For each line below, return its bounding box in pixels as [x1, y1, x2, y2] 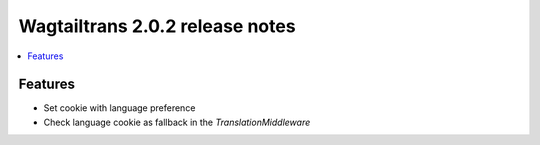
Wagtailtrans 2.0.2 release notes [18, 15, 296, 37]
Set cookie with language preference [43, 102, 196, 114]
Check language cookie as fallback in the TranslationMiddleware [43, 116, 311, 128]
